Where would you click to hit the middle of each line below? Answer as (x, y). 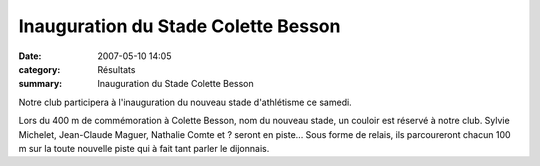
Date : (30, 56)
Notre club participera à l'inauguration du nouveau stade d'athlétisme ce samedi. (185, 102)
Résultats (116, 69)
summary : (40, 84)
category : (39, 69)
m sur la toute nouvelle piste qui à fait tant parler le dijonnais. (144, 148)
